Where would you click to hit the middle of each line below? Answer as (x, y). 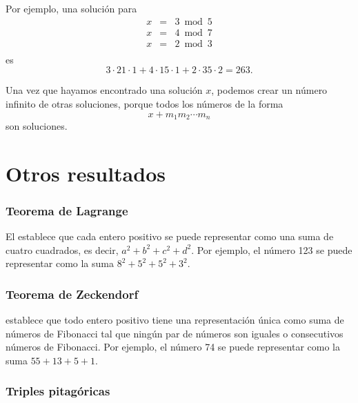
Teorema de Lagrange (67, 210)
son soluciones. (37, 125)
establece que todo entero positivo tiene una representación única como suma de (175, 320)
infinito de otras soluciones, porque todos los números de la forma (145, 103)
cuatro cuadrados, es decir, (62, 249)
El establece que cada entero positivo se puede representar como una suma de (170, 236)
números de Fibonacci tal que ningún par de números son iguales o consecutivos (175, 333)
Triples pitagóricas (58, 391)
